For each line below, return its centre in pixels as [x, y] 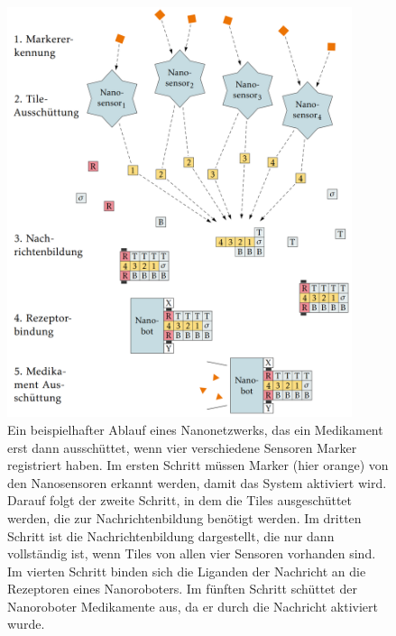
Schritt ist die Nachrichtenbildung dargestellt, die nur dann [171, 535]
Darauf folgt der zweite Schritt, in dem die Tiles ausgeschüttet [180, 500]
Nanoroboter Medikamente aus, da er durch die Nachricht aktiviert [193, 606]
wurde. [26, 624]
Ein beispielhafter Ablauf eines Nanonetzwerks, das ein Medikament [195, 429]
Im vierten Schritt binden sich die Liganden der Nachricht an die [187, 571]
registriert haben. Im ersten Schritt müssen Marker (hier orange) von [198, 465]
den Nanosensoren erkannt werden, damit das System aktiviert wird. [197, 482]
